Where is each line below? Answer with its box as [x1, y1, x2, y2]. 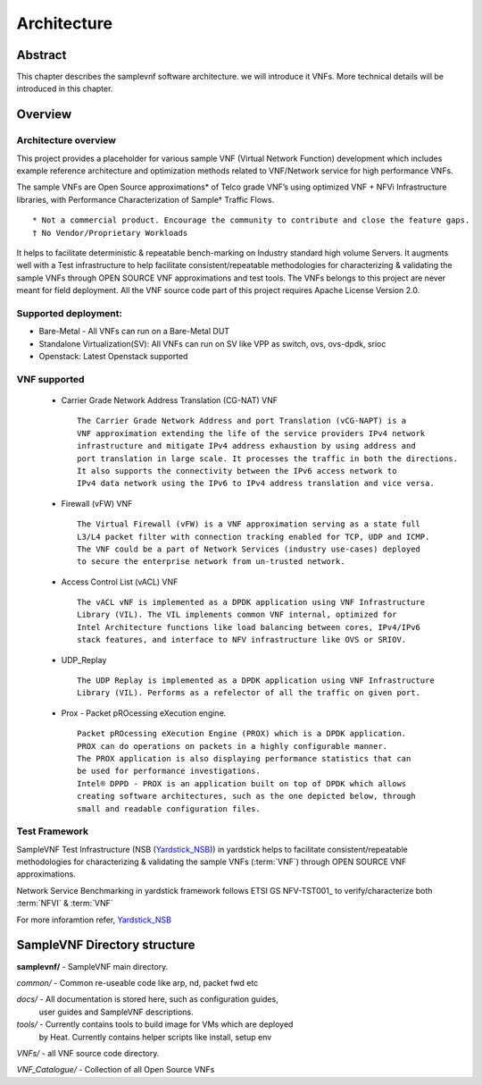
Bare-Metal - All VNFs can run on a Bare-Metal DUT [38, 326, 230, 337]
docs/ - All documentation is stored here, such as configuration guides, [16, 994, 278, 1005]
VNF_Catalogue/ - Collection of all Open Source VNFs [16, 1064, 215, 1075]
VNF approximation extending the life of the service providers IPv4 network [77, 428, 426, 438]
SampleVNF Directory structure [16, 938, 195, 953]
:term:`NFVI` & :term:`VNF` [16, 898, 113, 909]
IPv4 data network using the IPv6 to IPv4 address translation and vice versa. [77, 478, 435, 489]
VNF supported [16, 373, 85, 385]
